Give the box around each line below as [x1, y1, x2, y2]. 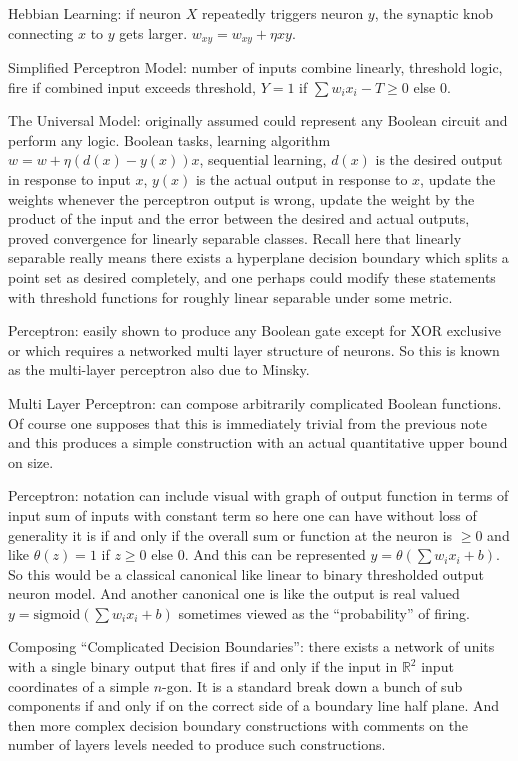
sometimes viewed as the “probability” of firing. [178, 602, 470, 623]
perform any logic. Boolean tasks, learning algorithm [8, 129, 331, 150]
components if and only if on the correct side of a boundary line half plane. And [8, 695, 500, 716]
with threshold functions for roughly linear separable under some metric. [8, 286, 453, 307]
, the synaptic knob [374, 3, 494, 23]
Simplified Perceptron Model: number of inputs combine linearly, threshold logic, [8, 57, 503, 78]
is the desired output [375, 149, 503, 170]
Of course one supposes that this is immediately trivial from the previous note [8, 412, 488, 433]
